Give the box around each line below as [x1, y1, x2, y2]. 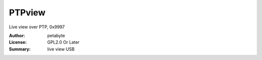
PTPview [9, 7, 46, 18]
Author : [9, 33, 25, 38]
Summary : [9, 46, 31, 52]
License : [9, 39, 27, 45]
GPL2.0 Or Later [47, 39, 80, 45]
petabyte [47, 33, 65, 38]
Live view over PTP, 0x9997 [9, 24, 65, 30]
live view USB [47, 46, 75, 52]
